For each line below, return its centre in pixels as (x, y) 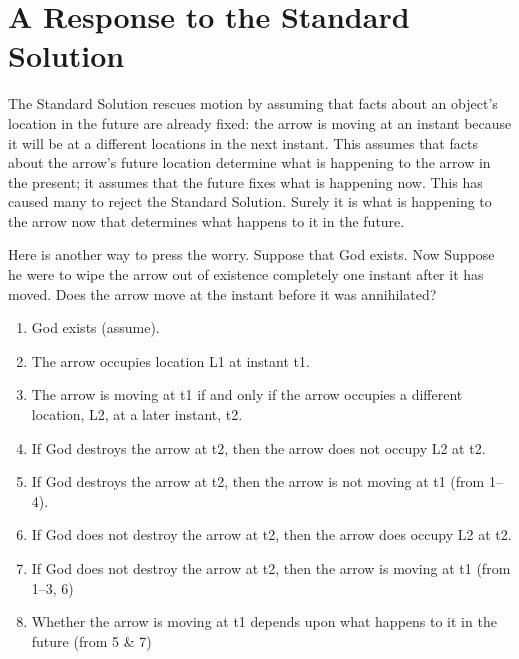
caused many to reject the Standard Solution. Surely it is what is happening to (250, 201)
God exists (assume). (95, 327)
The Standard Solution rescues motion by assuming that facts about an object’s (253, 103)
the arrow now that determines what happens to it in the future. (206, 220)
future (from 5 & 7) (91, 640)
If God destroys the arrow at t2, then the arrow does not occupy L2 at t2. (258, 447)
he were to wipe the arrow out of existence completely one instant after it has (246, 274)
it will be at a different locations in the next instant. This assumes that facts (243, 142)
